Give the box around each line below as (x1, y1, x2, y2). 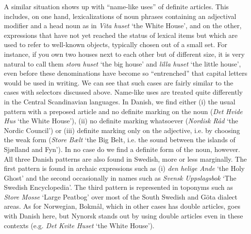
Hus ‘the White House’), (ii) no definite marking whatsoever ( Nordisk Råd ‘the (4, 116, 238, 126)
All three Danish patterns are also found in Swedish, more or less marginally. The (4, 153, 247, 164)
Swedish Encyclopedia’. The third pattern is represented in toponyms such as (4, 182, 233, 192)
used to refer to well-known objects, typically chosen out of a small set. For (4, 39, 227, 50)
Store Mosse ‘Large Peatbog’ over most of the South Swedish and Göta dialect (4, 191, 238, 201)
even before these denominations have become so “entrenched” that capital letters (4, 68, 248, 78)
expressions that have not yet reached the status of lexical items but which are (4, 30, 238, 40)
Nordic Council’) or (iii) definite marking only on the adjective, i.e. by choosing (4, 125, 240, 135)
